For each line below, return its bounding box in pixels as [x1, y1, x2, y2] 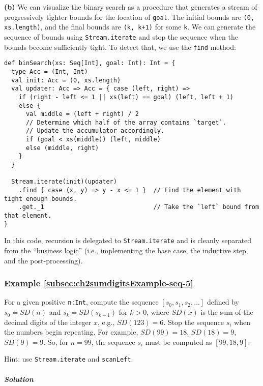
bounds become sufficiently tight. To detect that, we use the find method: [4, 41, 236, 52]
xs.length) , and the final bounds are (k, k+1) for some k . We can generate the [4, 21, 256, 32]
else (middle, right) [25, 144, 99, 152]
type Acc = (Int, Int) [11, 68, 88, 75]
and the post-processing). [4, 255, 83, 265]
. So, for [43, 336, 68, 347]
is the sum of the [200, 307, 253, 317]
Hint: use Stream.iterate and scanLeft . [4, 353, 133, 364]
